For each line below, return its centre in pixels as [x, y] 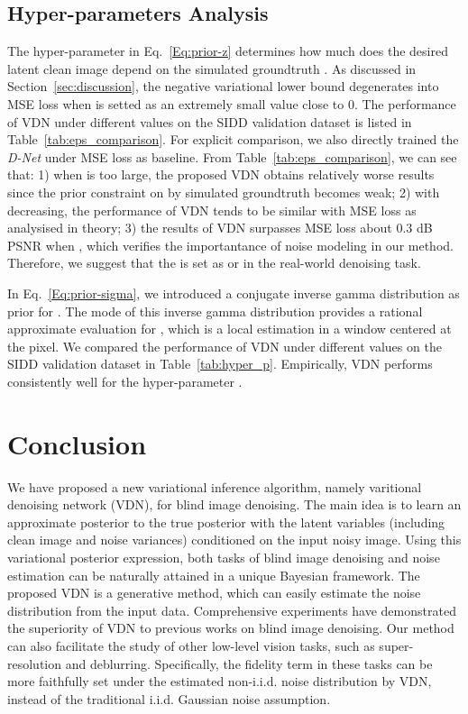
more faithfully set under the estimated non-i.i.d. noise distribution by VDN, [220, 681]
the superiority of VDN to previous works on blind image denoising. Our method [231, 628]
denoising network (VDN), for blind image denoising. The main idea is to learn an [234, 504]
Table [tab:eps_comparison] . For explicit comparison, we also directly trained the [233, 139]
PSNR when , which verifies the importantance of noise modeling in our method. [230, 245]
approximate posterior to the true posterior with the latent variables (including [226, 522]
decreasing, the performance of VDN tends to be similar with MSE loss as [212, 210]
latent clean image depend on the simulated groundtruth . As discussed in [212, 68]
